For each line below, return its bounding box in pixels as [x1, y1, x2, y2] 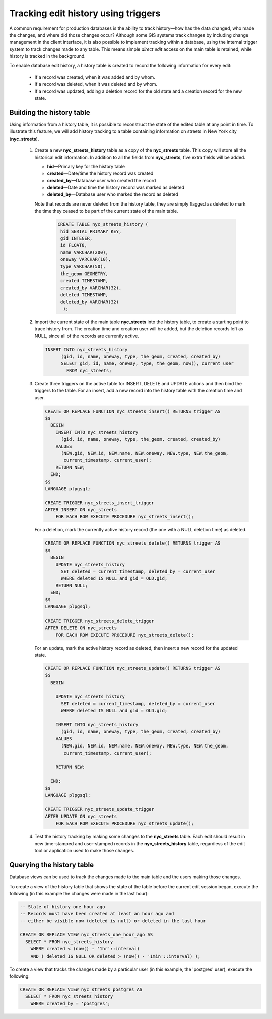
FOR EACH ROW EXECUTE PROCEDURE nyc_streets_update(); [55, 821, 194, 826]
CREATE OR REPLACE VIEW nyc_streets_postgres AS [20, 987, 143, 992]
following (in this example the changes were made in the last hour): [9, 890, 149, 896]
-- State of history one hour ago [20, 904, 105, 909]
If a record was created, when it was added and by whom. [34, 74, 156, 80]
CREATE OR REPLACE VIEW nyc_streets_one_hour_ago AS [20, 932, 153, 938]
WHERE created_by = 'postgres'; [30, 1000, 111, 1006]
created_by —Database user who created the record [47, 177, 156, 183]
